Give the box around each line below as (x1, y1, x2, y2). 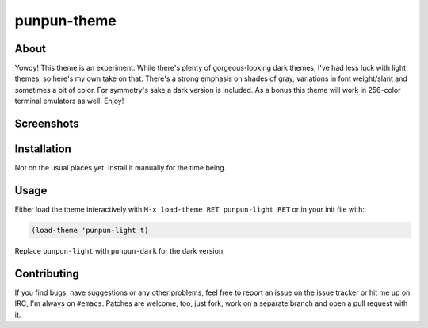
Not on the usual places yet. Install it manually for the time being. (14, 163, 227, 173)
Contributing (14, 266, 79, 280)
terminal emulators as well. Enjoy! (14, 96, 124, 106)
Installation (14, 143, 71, 156)
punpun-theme (14, 12, 117, 29)
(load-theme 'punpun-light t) (31, 226, 149, 235)
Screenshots (14, 117, 79, 131)
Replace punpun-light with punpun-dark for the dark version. (14, 246, 225, 256)
